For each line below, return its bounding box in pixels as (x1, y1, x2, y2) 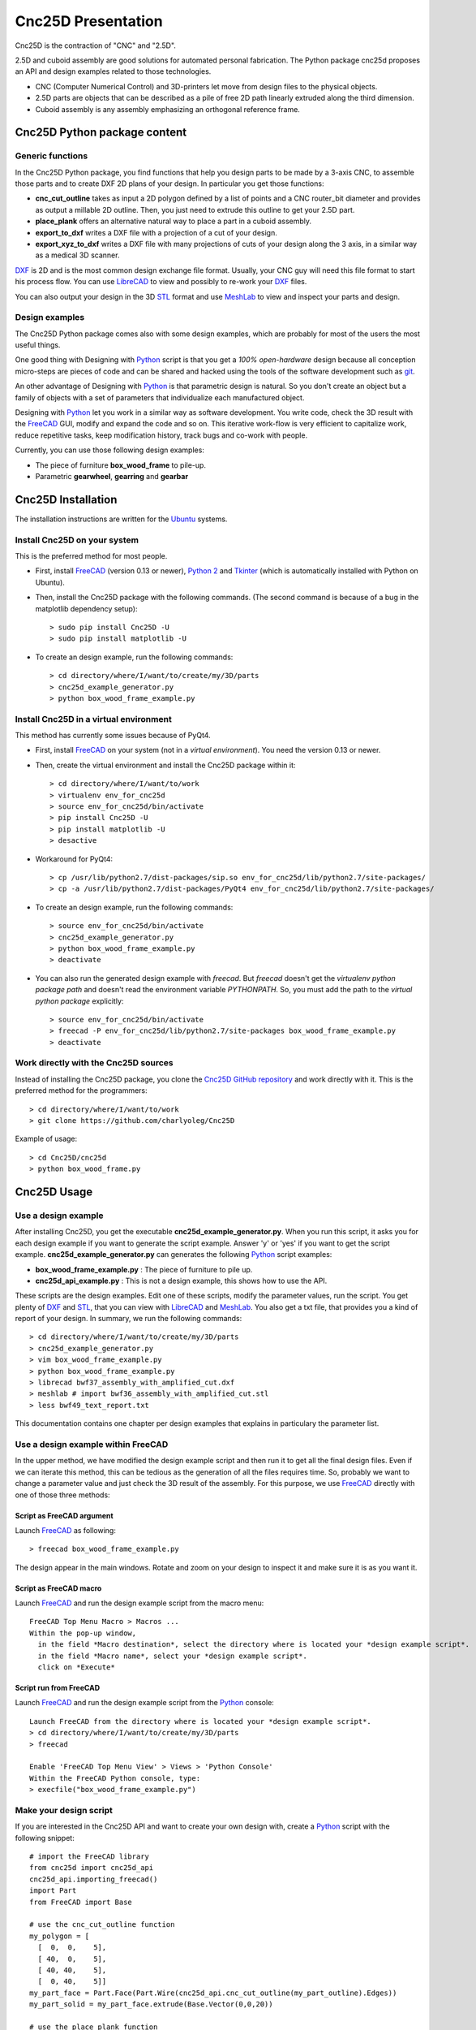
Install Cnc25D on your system (15, 534, 139, 546)
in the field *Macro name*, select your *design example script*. (37, 1651, 307, 1661)
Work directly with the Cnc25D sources (15, 1057, 174, 1069)
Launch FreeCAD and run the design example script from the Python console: (15, 1698, 275, 1708)
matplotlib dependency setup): (35, 603, 138, 613)
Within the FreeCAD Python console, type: (29, 1773, 201, 1782)
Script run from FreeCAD (15, 1683, 101, 1693)
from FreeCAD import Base (29, 1897, 133, 1907)
